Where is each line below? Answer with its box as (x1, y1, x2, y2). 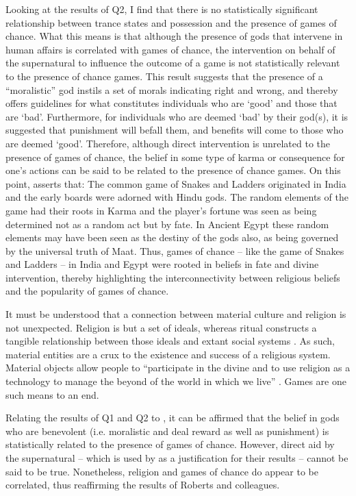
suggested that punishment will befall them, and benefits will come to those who (5, 123, 344, 137)
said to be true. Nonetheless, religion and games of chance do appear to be (5, 464, 318, 478)
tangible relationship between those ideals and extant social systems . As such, (5, 334, 335, 348)
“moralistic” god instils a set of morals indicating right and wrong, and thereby (5, 82, 338, 97)
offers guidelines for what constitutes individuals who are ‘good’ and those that (5, 96, 338, 110)
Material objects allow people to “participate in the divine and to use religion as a (5, 360, 351, 375)
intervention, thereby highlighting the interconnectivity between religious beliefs (5, 270, 340, 284)
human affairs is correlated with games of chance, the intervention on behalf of (5, 42, 335, 56)
